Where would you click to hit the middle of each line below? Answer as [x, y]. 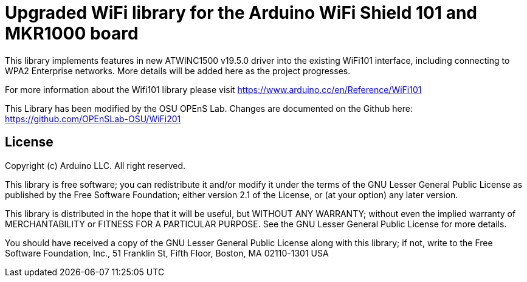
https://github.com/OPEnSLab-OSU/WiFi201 [93, 119]
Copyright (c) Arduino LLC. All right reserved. [95, 165]
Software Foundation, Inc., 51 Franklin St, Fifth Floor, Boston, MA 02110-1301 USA [167, 253]
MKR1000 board [72, 33]
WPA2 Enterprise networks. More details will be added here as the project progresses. [178, 70]
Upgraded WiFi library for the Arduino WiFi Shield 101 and [241, 13]
